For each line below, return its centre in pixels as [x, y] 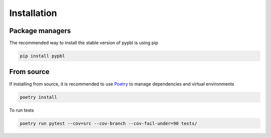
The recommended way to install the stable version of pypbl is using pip [84, 43]
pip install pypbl [42, 56]
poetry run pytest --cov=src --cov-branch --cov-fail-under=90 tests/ [109, 123]
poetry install [38, 97]
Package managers [40, 31]
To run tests [22, 110]
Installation [33, 13]
